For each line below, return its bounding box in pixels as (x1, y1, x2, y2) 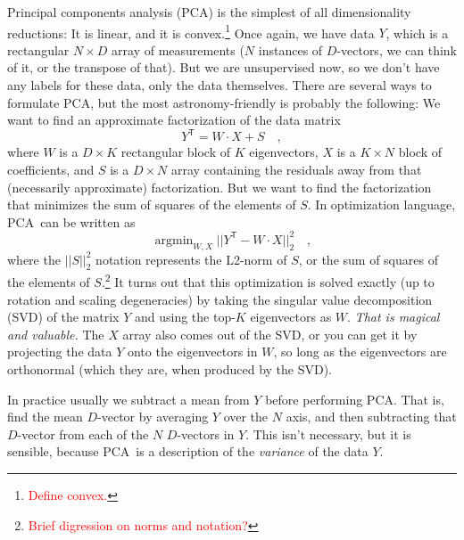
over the (223, 407, 269, 426)
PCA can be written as (7, 212, 136, 231)
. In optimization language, (307, 195, 456, 214)
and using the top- (134, 307, 236, 326)
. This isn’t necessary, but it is (245, 424, 411, 443)
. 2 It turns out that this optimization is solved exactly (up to (101, 270, 435, 291)
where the (7, 250, 61, 268)
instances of (258, 40, 323, 59)
